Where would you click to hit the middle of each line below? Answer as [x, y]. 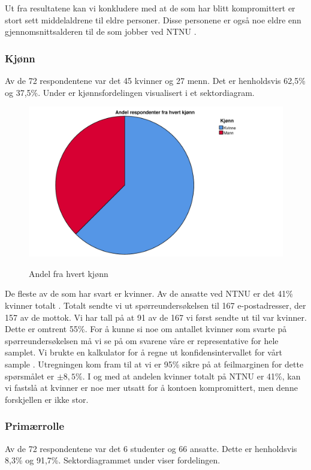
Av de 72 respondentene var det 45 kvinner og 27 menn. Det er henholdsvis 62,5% [155, 80]
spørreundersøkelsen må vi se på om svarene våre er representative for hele [142, 340]
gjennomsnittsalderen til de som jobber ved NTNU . [101, 31]
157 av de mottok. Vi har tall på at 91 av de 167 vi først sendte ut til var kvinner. [156, 317]
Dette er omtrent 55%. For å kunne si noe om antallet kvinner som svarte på [146, 329]
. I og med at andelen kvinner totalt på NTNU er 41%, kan [191, 376]
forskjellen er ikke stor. [47, 399]
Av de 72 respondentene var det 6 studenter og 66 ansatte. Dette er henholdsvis [151, 448]
